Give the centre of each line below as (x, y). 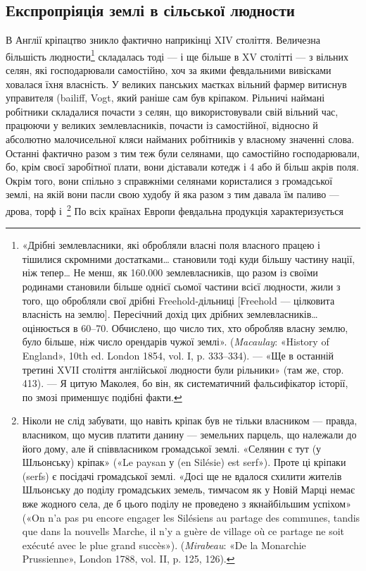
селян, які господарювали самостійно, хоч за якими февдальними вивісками (169, 70)
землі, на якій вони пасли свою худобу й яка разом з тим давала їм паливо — (172, 194)
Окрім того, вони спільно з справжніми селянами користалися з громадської (169, 180)
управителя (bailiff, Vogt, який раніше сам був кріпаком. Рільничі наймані (165, 98)
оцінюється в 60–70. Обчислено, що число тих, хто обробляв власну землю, (185, 327)
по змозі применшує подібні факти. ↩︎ (102, 397)
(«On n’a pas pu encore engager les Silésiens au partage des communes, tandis (191, 517)
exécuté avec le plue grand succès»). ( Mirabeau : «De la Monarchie (164, 545)
